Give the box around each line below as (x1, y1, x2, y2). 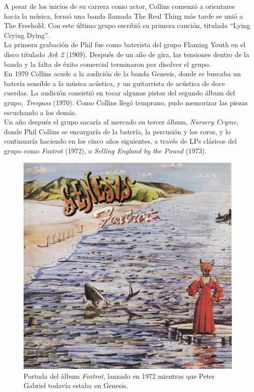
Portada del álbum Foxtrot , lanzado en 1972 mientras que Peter (24, 370, 215, 381)
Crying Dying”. (4, 30, 49, 40)
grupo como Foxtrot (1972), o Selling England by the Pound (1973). (4, 145, 207, 155)
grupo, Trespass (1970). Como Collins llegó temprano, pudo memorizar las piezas (4, 97, 248, 107)
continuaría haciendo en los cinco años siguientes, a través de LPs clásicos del (4, 136, 237, 146)
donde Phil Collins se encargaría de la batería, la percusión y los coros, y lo (4, 126, 231, 136)
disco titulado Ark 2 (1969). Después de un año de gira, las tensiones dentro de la (4, 49, 250, 59)
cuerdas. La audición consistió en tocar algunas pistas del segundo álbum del (4, 88, 235, 98)
